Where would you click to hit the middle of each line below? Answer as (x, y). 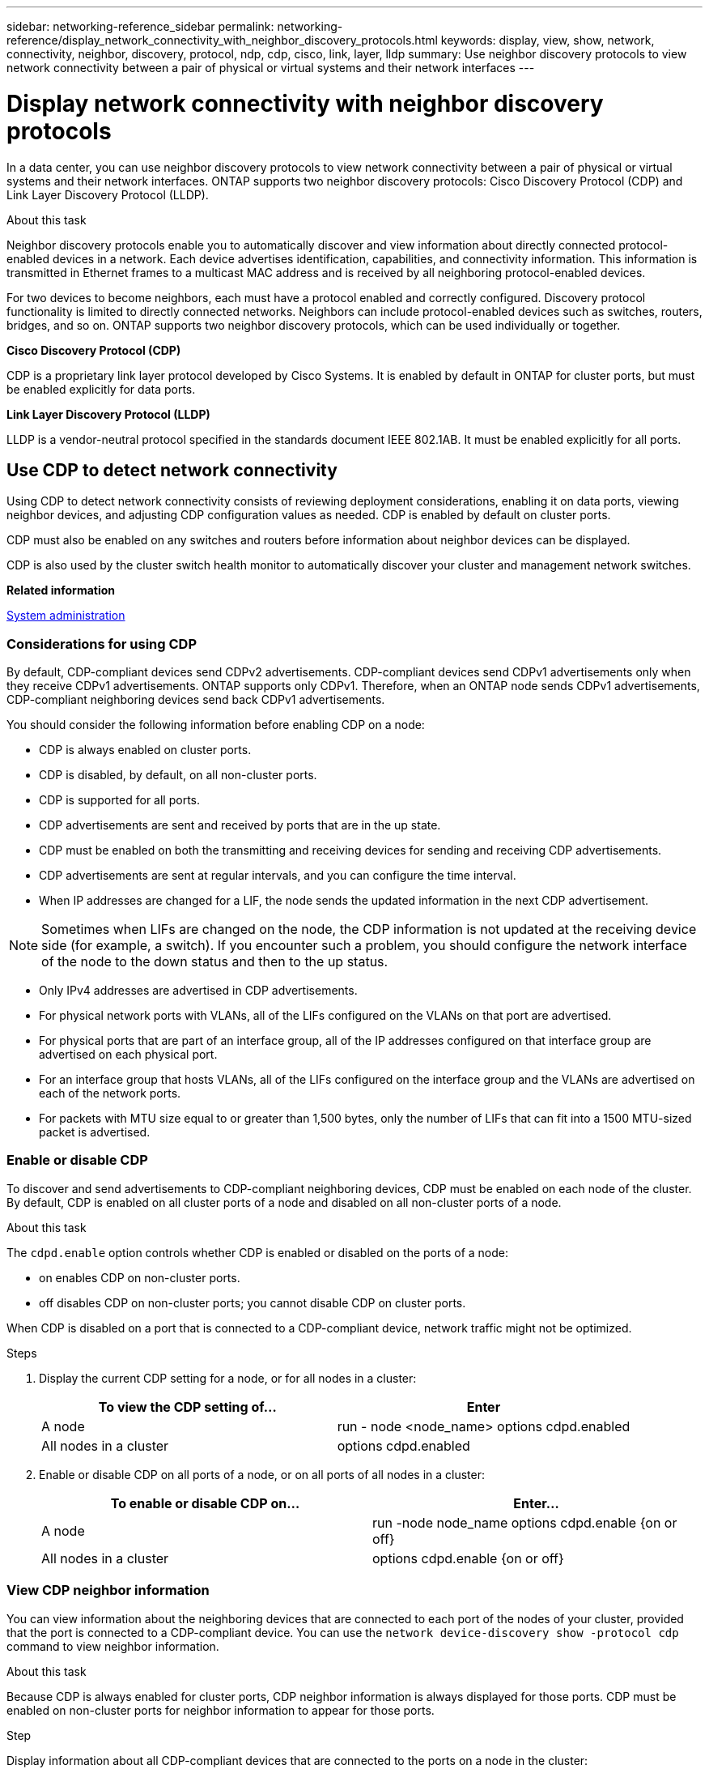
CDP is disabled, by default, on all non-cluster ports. (178, 775)
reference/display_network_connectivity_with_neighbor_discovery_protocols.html (222, 40)
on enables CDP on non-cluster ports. (140, 1277)
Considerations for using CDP (102, 644)
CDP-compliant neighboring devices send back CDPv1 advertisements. (196, 700)
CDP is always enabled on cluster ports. (145, 750)
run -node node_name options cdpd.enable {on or (525, 1522)
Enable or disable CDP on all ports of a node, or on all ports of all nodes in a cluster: (262, 1474)
